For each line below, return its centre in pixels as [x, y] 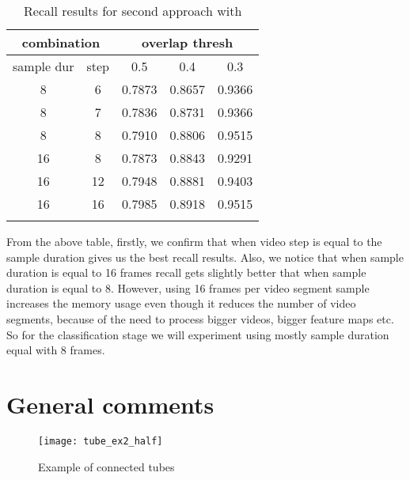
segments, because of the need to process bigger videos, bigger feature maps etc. [200, 318]
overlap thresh [188, 42]
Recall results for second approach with [133, 11]
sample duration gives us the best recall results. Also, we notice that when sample [205, 257]
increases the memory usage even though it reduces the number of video [181, 303]
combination [61, 42]
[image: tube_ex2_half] [101, 441]
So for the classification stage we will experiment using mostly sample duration [198, 334]
